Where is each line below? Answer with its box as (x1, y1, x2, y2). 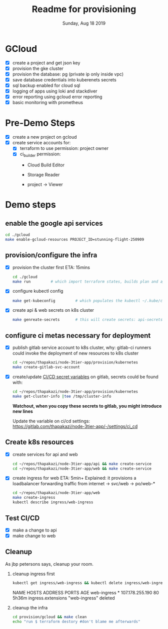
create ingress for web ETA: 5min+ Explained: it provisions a (12, 475, 136, 481)
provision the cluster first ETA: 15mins (12, 264, 90, 270)
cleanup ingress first (12, 571, 55, 577)
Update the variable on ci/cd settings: (12, 418, 90, 424)
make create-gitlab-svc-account (12, 365, 80, 370)
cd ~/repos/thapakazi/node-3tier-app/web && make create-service (12, 466, 151, 471)
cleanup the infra (12, 604, 48, 610)
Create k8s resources (5, 438, 74, 446)
